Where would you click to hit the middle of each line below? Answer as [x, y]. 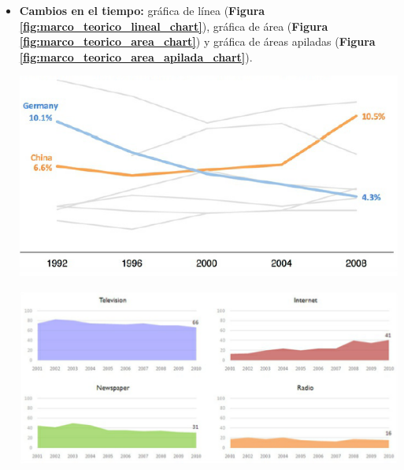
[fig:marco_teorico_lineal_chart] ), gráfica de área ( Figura [174, 26]
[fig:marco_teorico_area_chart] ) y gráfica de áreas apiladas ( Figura [197, 41]
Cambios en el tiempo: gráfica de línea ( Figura [142, 10]
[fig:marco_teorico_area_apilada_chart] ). [136, 56]
